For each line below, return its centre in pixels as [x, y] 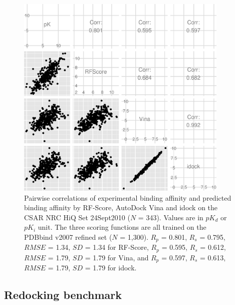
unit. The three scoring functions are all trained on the [122, 227]
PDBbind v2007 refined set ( [68, 237]
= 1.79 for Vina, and [117, 257]
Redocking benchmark [63, 295]
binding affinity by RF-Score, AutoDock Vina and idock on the [121, 207]
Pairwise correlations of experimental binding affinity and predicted [128, 197]
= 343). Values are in [171, 217]
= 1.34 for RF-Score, [117, 247]
